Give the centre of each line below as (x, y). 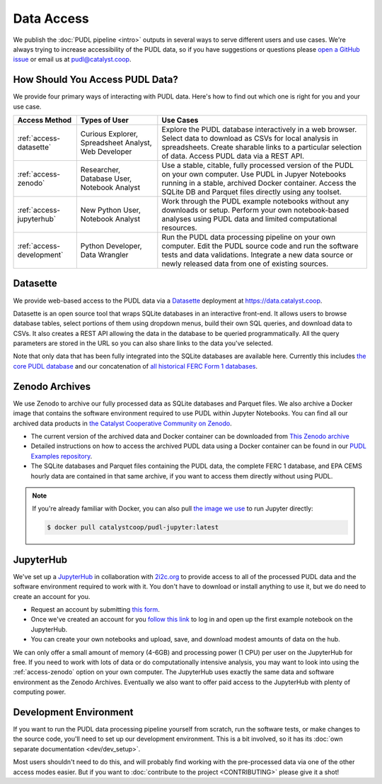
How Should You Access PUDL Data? (95, 80)
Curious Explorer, (109, 134)
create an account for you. (52, 596)
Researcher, (100, 170)
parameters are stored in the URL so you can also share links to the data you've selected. (143, 343)
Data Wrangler (104, 255)
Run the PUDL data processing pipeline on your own (249, 237)
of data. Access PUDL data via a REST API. (233, 156)
